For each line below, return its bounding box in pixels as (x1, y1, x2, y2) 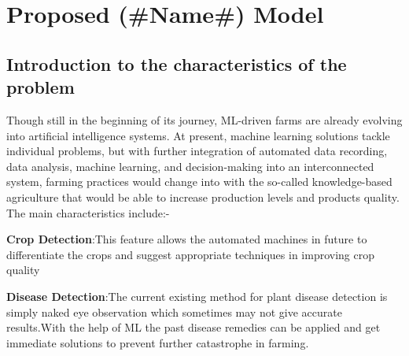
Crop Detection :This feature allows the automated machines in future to (6, 231, 367, 247)
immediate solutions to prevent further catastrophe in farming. (6, 334, 309, 350)
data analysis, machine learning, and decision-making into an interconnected (6, 158, 374, 174)
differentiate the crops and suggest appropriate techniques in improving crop (6, 246, 375, 262)
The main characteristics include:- (6, 204, 170, 221)
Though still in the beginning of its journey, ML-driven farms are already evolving (6, 111, 403, 128)
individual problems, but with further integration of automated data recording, (6, 143, 388, 159)
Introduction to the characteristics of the (6, 51, 347, 76)
